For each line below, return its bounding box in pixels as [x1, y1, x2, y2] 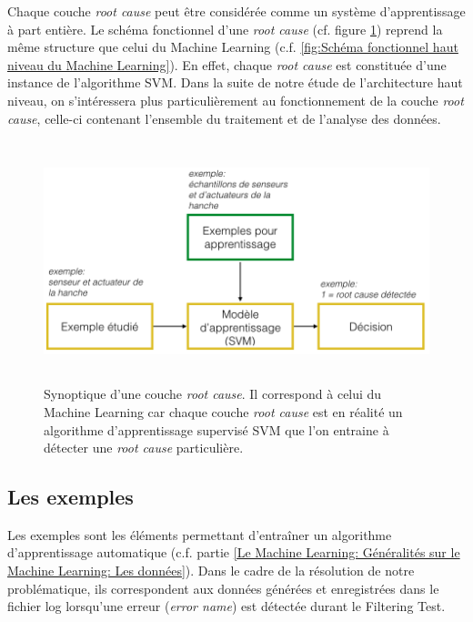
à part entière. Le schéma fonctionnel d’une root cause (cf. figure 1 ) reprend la [7, 19, 443, 38]
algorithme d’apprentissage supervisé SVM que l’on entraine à [44, 420, 389, 439]
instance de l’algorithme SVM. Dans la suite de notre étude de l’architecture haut [7, 73, 463, 92]
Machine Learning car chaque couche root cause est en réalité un [44, 402, 403, 421]
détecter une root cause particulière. [44, 438, 244, 457]
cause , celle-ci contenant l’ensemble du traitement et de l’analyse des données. [7, 108, 441, 127]
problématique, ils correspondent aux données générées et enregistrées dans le [7, 578, 439, 597]
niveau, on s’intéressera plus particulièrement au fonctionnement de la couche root [7, 90, 464, 109]
